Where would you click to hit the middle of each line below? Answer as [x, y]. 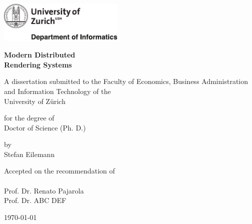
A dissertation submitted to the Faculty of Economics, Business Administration [126, 81]
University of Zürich [35, 101]
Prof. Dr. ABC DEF [35, 200]
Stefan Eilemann [29, 154]
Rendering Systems [38, 64]
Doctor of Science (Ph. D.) [45, 127]
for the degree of [29, 118]
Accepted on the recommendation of [60, 171]
